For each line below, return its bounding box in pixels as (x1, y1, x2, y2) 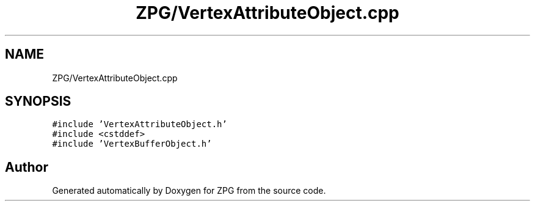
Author (5, 159, 48, 175)
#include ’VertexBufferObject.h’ (52, 139, 212, 149)
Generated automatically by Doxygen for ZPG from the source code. (52, 185, 326, 196)
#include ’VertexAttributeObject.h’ (52, 119, 227, 130)
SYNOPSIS (5, 94, 71, 109)
